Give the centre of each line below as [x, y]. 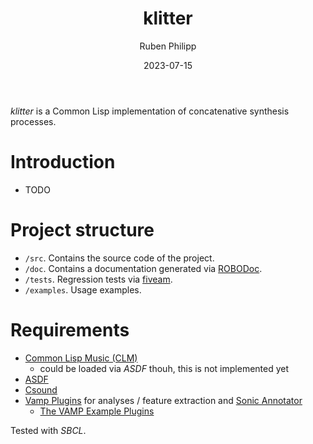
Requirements [70, 330]
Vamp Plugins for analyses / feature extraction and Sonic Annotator [163, 400]
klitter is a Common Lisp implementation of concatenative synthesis [150, 111]
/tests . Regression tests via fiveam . [98, 279]
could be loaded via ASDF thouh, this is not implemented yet [164, 368]
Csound [41, 389]
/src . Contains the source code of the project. [119, 258]
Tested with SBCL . [48, 430]
